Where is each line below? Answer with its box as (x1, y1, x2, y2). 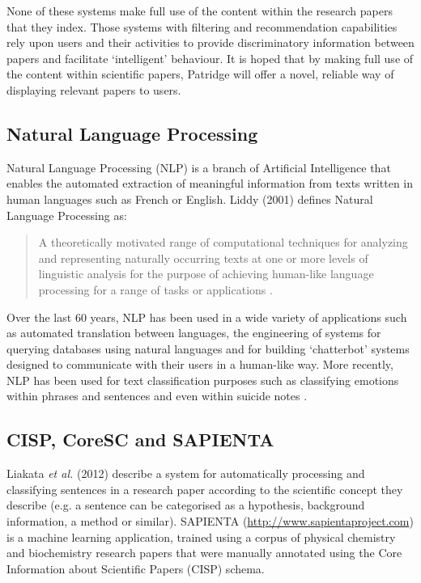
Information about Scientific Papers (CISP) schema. (6, 560, 265, 577)
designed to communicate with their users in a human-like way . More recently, (6, 356, 393, 373)
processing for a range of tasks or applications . (38, 281, 273, 298)
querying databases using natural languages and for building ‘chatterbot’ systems (6, 340, 410, 357)
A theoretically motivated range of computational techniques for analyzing (38, 234, 408, 251)
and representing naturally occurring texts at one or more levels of (38, 249, 368, 266)
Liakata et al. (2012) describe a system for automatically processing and (6, 465, 365, 482)
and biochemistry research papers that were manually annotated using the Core (6, 544, 402, 561)
